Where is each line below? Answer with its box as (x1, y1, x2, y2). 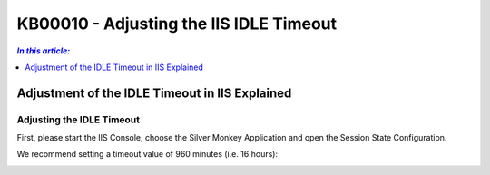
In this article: (16, 45, 71, 56)
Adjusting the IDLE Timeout (16, 113, 141, 126)
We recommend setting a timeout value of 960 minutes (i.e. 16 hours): (16, 149, 279, 160)
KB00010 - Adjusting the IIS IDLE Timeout (16, 14, 338, 34)
